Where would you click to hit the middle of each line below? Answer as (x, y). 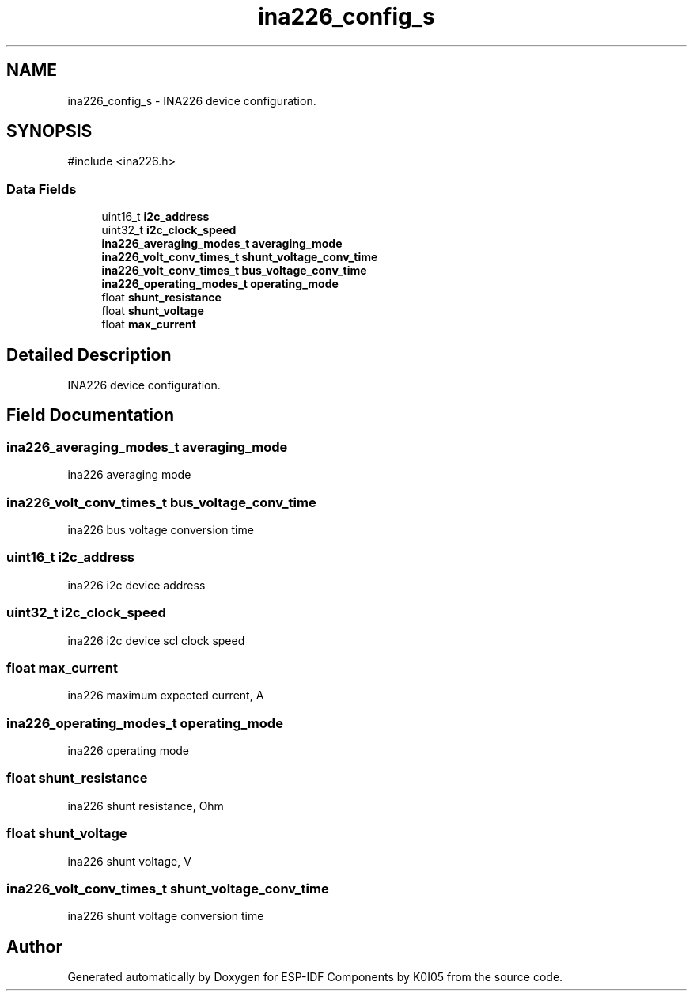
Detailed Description (89, 354)
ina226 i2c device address (136, 585)
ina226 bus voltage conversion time (161, 530)
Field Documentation (90, 415)
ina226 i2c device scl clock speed (156, 640)
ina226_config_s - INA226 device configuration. (192, 100)
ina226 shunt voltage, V (129, 861)
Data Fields (42, 189)
